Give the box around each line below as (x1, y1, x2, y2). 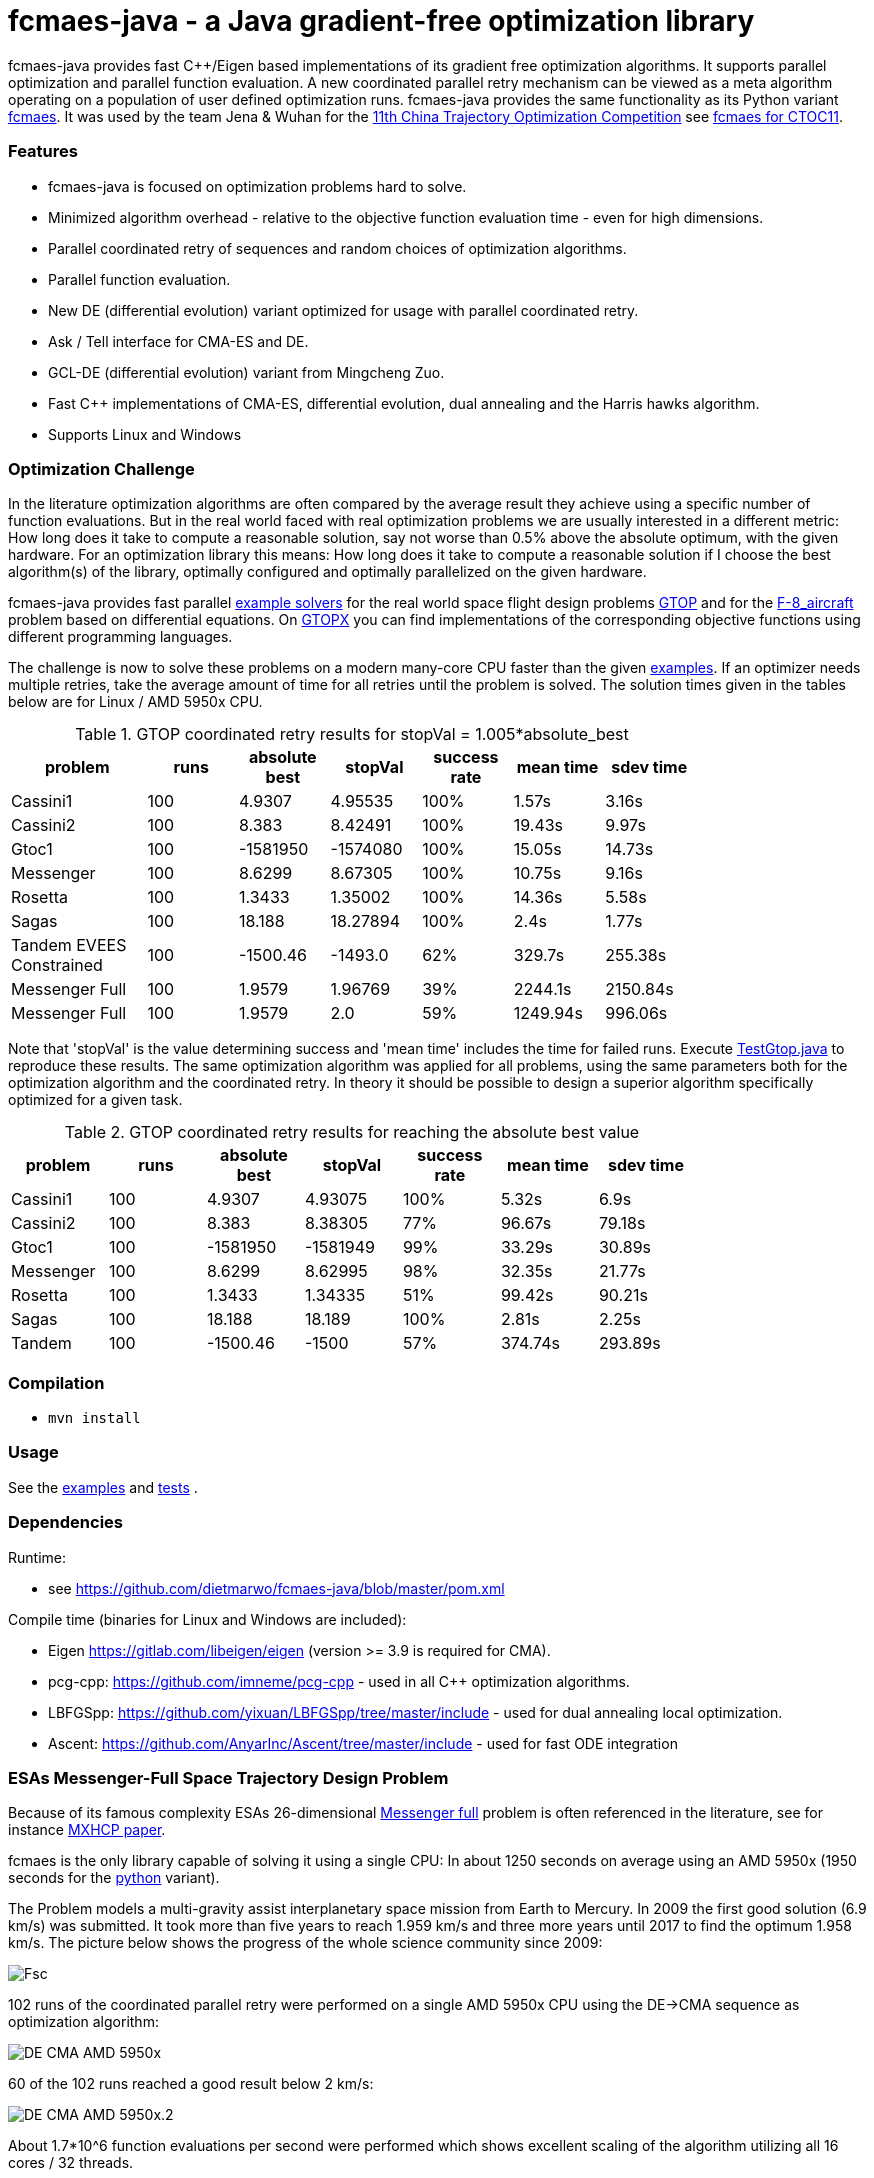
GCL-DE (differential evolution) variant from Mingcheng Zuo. (48, 363, 445, 381)
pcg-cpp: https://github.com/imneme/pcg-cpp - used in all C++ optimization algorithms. (48, 1672, 630, 1690)
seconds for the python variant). (8, 1869, 220, 1887)
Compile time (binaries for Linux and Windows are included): (8, 1610, 407, 1628)
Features (8, 141, 78, 162)
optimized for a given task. (8, 1091, 183, 1109)
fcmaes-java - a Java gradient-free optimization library (8, 4, 755, 38)
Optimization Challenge (8, 458, 195, 479)
